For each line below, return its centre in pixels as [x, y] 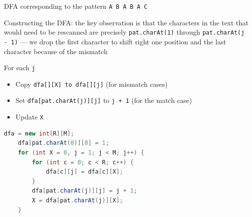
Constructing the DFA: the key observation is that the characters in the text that [126, 22]
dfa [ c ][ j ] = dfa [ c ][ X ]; [84, 172]
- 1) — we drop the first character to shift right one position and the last [115, 41]
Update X [29, 117]
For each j [20, 68]
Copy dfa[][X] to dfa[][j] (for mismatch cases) [92, 84]
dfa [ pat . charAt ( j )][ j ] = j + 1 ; [85, 191]
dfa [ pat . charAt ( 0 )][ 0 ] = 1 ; [63, 143]
